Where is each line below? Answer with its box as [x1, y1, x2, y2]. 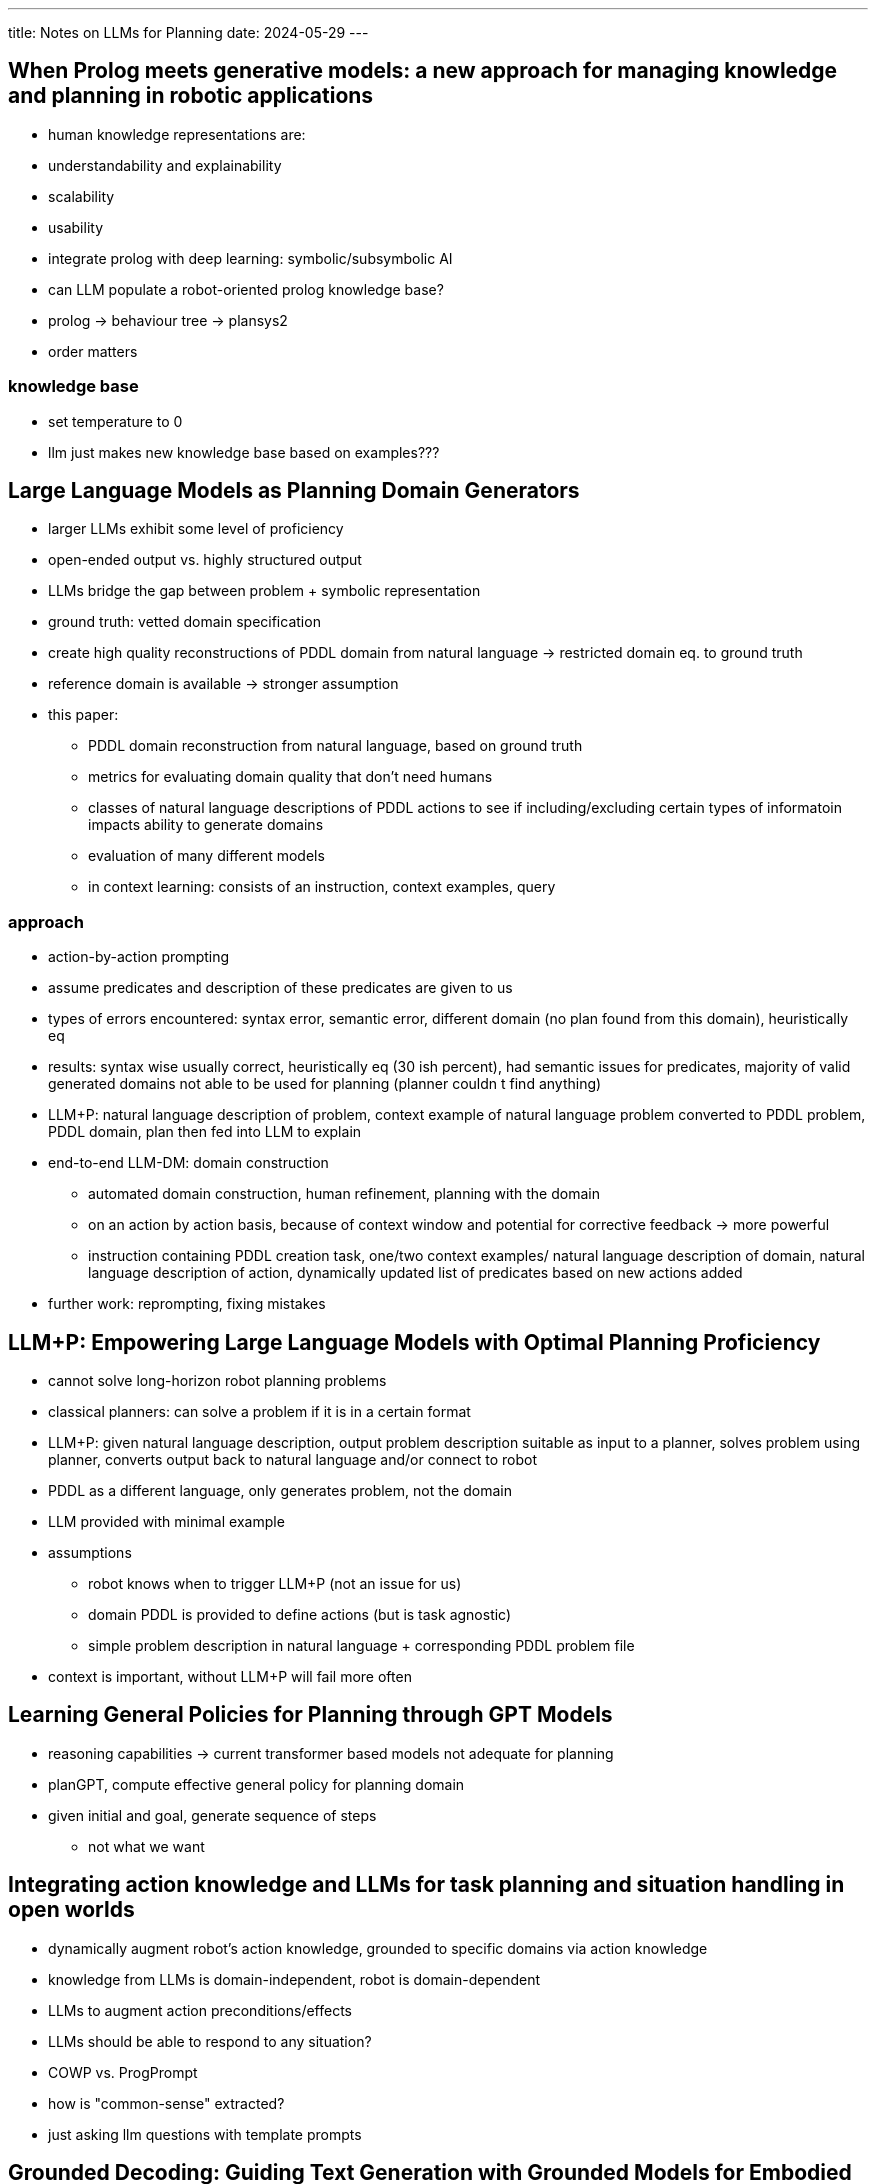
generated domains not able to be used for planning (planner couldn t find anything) [48, 1075, 602, 1093]
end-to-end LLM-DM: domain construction [48, 1154, 329, 1172]
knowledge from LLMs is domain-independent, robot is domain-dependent [48, 1970, 541, 1988]
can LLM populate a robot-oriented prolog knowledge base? [48, 280, 444, 298]
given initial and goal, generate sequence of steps [48, 1806, 377, 1824]
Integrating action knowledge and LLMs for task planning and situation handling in [8, 1872, 845, 1898]
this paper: [48, 706, 119, 724]
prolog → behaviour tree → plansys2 [48, 311, 288, 329]
